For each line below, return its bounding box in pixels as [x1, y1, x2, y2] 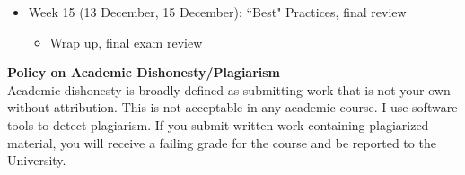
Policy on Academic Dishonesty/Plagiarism [7, 63, 281, 82]
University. [7, 151, 66, 170]
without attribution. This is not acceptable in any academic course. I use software [7, 98, 458, 117]
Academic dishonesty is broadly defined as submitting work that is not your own [7, 80, 451, 99]
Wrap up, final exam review [49, 32, 203, 51]
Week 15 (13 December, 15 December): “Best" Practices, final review [28, 3, 407, 21]
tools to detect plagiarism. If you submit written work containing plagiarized [7, 115, 429, 134]
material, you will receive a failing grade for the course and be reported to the [7, 133, 436, 152]
